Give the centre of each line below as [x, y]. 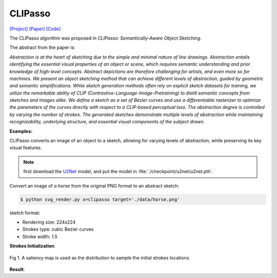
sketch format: [25, 213]
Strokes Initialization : [33, 246]
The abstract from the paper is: [42, 48]
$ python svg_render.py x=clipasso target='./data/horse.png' [100, 199]
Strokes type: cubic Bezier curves [58, 229]
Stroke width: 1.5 [40, 236]
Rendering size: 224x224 [49, 222]
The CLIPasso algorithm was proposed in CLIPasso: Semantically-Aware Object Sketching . [106, 38]
